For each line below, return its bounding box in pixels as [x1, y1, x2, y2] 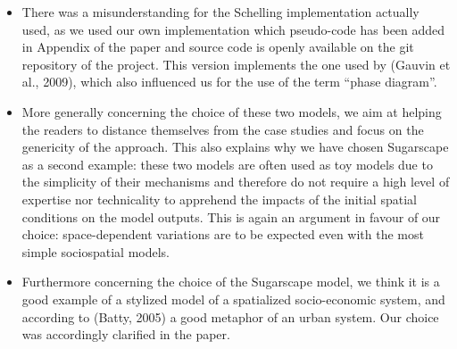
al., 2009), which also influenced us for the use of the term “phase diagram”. [21, 72, 437, 91]
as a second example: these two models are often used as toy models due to [21, 154, 433, 173]
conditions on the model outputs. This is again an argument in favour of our [21, 207, 441, 226]
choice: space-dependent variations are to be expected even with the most [21, 225, 424, 244]
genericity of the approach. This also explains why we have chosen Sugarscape [21, 137, 449, 156]
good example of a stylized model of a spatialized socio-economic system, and [21, 289, 445, 308]
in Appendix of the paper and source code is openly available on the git [21, 37, 414, 56]
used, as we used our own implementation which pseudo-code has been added [21, 20, 445, 38]
